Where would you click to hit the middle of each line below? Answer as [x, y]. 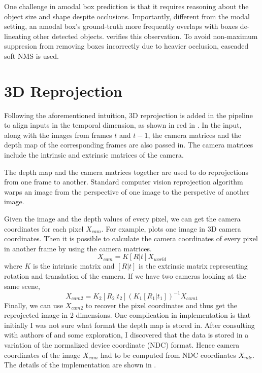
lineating [18, 36]
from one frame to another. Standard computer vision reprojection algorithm [124, 182]
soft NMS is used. [31, 55]
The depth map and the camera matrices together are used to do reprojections [126, 172]
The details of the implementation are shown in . [80, 365]
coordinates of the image [42, 355]
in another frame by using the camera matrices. [78, 248]
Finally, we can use [34, 305]
